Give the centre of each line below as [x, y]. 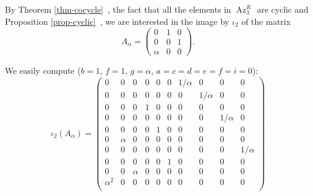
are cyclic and [283, 9]
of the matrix [266, 21]
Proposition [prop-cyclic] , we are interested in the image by [117, 21]
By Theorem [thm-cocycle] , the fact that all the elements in [118, 9]
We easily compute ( [43, 70]
